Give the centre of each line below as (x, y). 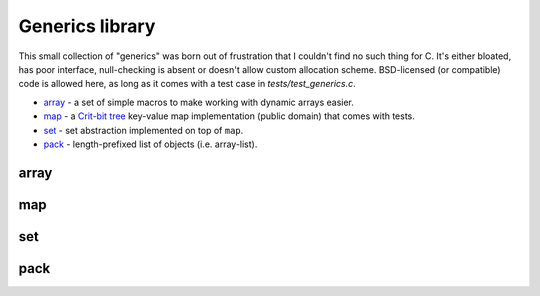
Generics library (87, 26)
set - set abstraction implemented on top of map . (143, 130)
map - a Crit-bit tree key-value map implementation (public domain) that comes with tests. (229, 116)
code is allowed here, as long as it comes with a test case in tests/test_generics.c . (187, 84)
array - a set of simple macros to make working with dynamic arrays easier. (199, 102)
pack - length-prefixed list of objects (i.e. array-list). (150, 144)
